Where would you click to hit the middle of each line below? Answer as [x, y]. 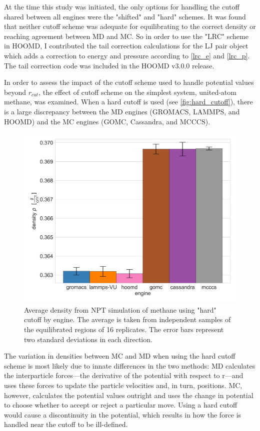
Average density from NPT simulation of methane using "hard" [120, 309]
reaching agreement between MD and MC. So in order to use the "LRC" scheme [126, 36]
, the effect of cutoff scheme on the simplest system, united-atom [137, 92]
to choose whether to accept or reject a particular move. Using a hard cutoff [121, 405]
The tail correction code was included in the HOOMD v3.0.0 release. [109, 65]
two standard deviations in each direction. [88, 339]
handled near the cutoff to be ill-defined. [66, 424]
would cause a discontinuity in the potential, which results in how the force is [123, 414]
